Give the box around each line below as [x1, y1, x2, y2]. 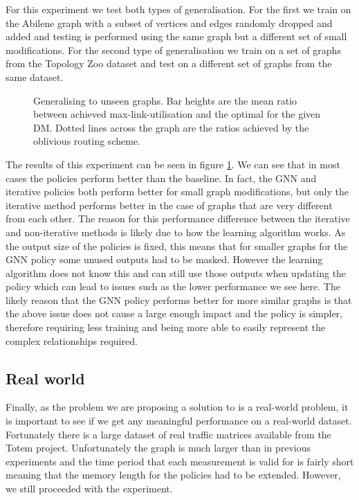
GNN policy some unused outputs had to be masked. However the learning [6, 252, 323, 267]
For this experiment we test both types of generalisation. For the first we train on [6, 2, 351, 16]
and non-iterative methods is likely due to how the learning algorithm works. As [6, 224, 346, 239]
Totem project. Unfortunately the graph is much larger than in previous [6, 440, 311, 455]
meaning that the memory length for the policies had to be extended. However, [6, 467, 341, 482]
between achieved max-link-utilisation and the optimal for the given [33, 107, 321, 121]
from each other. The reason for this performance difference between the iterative [6, 211, 350, 226]
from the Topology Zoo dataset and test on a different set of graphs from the [6, 56, 332, 71]
